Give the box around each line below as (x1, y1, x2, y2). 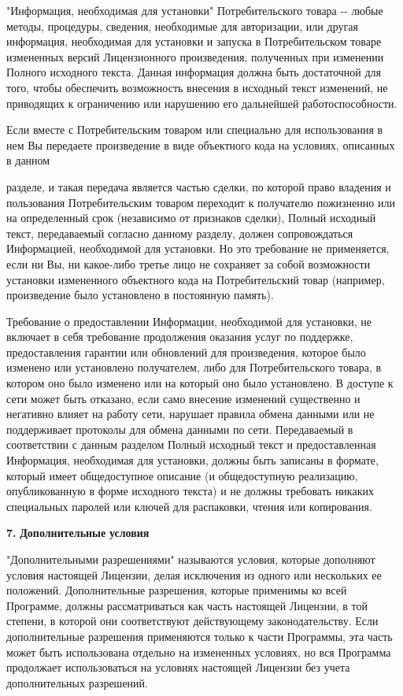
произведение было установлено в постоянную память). (6, 287, 274, 303)
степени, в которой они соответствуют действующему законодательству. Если (6, 613, 379, 629)
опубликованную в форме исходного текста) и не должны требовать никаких (6, 483, 374, 499)
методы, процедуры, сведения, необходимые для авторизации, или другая (6, 17, 358, 34)
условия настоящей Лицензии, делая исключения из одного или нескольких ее (6, 566, 382, 583)
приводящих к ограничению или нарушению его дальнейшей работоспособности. (6, 94, 397, 111)
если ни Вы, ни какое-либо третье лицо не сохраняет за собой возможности (6, 255, 371, 272)
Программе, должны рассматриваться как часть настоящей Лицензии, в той (6, 597, 368, 613)
